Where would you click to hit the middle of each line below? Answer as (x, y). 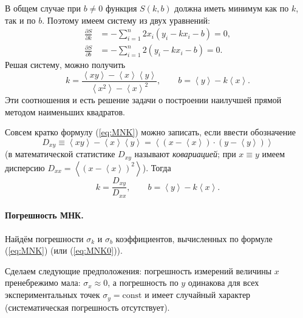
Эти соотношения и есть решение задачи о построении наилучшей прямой (143, 100)
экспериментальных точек (53, 295)
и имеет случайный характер (198, 295)
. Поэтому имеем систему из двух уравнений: (126, 20)
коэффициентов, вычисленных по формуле (194, 238)
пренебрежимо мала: (43, 282)
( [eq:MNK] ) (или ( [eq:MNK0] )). (64, 250)
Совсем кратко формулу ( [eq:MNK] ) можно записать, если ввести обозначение (150, 132)
